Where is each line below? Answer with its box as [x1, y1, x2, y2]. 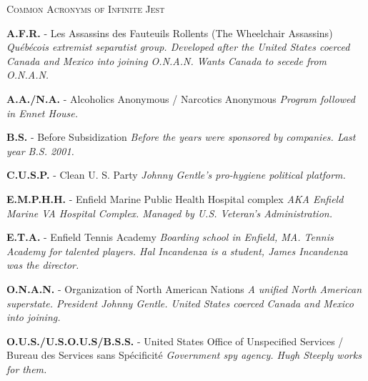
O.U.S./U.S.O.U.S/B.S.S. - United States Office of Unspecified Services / [6, 333, 344, 348]
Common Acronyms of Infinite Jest [6, 1, 165, 16]
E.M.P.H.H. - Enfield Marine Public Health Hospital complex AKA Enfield [6, 191, 344, 206]
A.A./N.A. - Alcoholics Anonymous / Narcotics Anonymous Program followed [6, 91, 355, 106]
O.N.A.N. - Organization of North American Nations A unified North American [6, 281, 362, 296]
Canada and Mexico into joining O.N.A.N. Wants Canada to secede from [6, 53, 327, 68]
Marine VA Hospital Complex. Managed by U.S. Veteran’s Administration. [6, 205, 332, 220]
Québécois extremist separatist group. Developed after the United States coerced [6, 39, 350, 54]
